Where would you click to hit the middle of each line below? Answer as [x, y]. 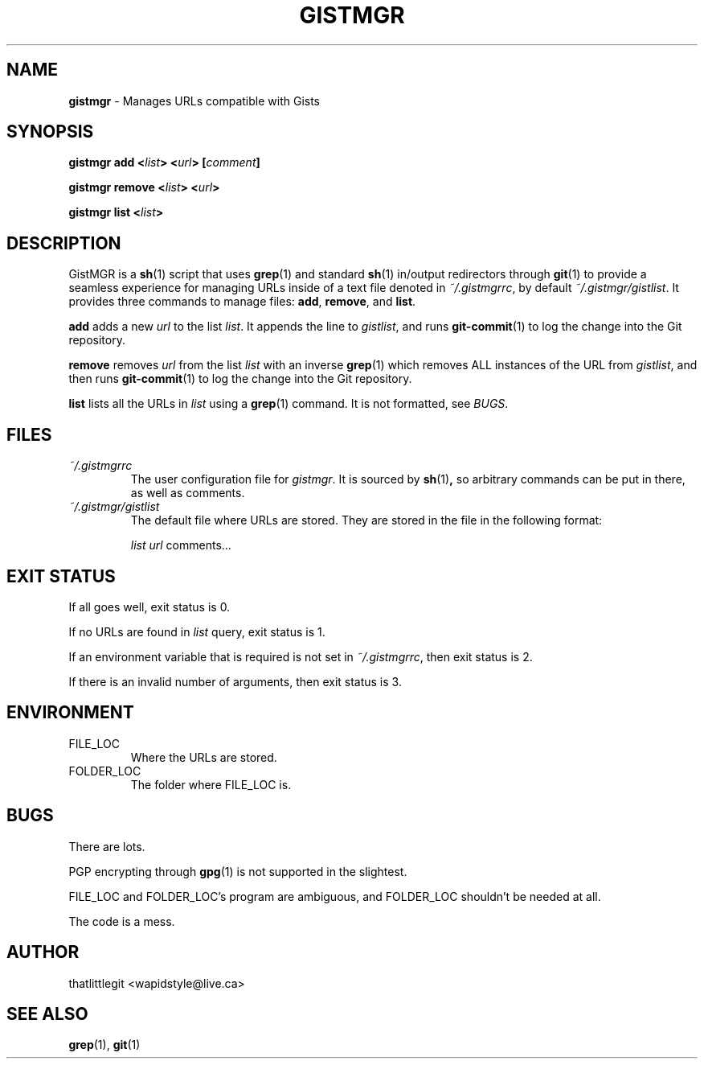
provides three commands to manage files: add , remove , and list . [242, 302]
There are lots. [107, 846]
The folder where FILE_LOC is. [211, 784]
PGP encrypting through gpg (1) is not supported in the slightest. [238, 871]
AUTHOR [43, 952]
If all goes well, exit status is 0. [149, 607]
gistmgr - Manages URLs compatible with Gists [194, 101]
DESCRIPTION [64, 243]
